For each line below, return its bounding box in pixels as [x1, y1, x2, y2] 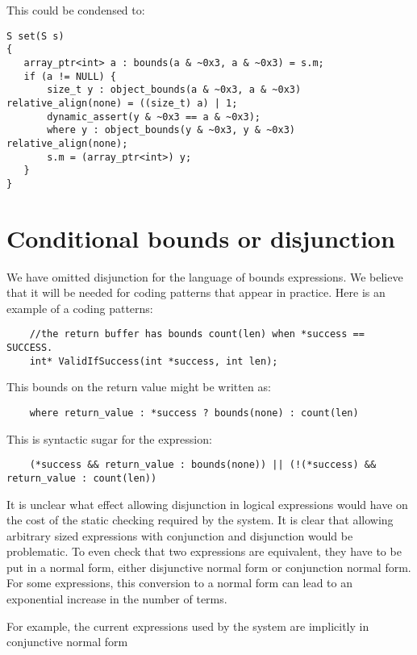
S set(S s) [6, 30, 65, 42]
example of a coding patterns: [6, 299, 153, 316]
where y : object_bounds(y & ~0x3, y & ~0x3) [47, 124, 295, 136]
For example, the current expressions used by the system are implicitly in [6, 617, 369, 634]
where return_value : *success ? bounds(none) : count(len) [29, 407, 359, 419]
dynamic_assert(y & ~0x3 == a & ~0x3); [47, 111, 261, 123]
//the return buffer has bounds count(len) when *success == [29, 328, 365, 340]
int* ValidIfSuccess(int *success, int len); [29, 355, 278, 367]
